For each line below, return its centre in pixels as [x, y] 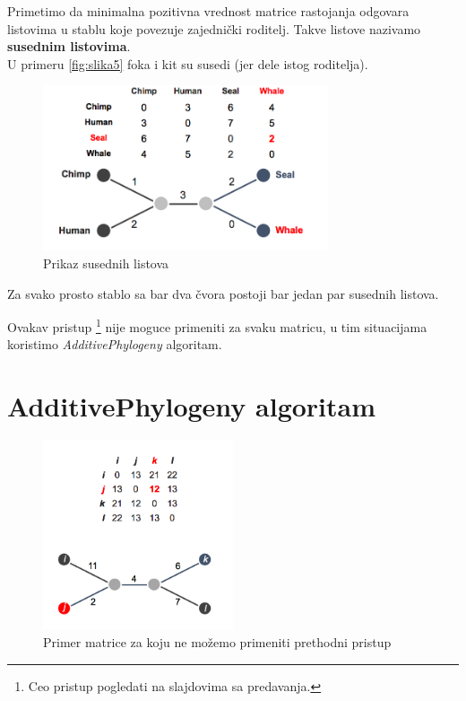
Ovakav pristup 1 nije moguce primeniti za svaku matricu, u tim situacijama [217, 325]
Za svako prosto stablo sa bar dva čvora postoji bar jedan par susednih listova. [223, 293]
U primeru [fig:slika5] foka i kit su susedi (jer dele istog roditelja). [188, 63]
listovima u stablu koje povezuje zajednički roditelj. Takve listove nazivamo [214, 28]
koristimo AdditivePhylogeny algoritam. [115, 344]
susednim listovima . [69, 46]
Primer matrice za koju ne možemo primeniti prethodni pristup [217, 642]
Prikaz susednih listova [106, 263]
